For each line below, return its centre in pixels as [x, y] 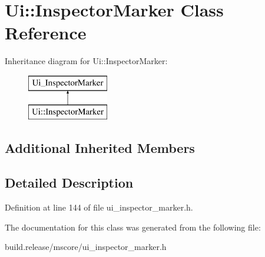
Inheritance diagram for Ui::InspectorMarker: [86, 61]
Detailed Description [69, 183]
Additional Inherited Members [100, 148]
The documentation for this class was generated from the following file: [133, 227]
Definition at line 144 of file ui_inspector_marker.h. [99, 207]
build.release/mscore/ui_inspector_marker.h [86, 247]
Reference [46, 33]
